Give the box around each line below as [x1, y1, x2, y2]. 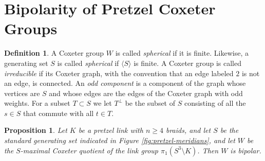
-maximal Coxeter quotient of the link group [20, 145, 159, 155]
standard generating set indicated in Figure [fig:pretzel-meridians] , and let [4, 135, 235, 146]
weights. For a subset [4, 98, 70, 108]
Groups [4, 18, 58, 39]
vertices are [4, 87, 40, 98]
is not [241, 67, 260, 78]
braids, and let [165, 125, 211, 135]
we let [93, 98, 112, 108]
